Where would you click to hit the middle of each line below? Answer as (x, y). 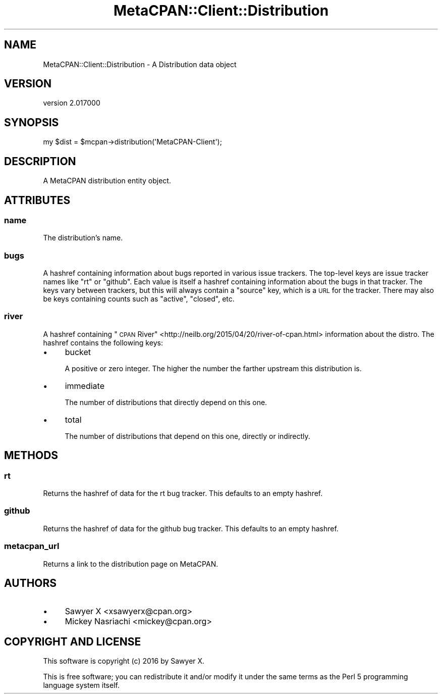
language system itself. (81, 685)
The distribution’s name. (83, 238)
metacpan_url (32, 546)
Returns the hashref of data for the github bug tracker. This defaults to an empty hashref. (191, 528)
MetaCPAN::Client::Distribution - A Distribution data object (140, 64)
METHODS (31, 456)
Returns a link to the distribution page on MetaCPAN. (131, 564)
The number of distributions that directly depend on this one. (166, 402)
